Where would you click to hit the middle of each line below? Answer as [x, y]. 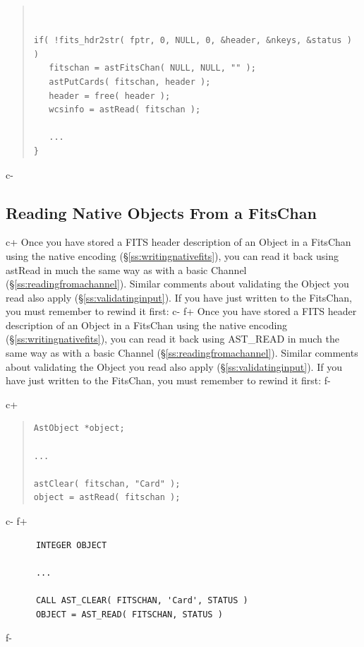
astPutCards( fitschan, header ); [130, 82]
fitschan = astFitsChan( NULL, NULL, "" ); [152, 68]
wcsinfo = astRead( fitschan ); [125, 110]
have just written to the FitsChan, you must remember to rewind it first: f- [168, 380]
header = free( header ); [110, 96]
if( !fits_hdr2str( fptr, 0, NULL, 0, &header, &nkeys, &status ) [193, 41]
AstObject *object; [79, 428]
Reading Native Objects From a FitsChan [161, 212]
